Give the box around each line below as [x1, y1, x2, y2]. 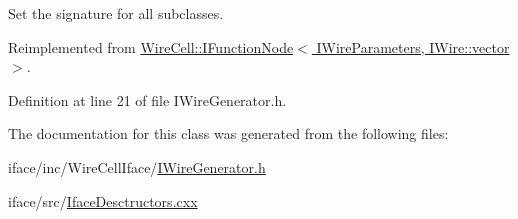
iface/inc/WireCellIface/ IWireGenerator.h [8, 156, 266, 177]
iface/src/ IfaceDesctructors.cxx [8, 190, 198, 211]
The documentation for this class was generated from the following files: [8, 123, 449, 144]
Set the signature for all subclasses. [8, 3, 224, 23]
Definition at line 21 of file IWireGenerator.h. [8, 89, 287, 110]
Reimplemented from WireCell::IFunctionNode [8, 36, 294, 57]
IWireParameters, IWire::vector [316, 36, 510, 57]
